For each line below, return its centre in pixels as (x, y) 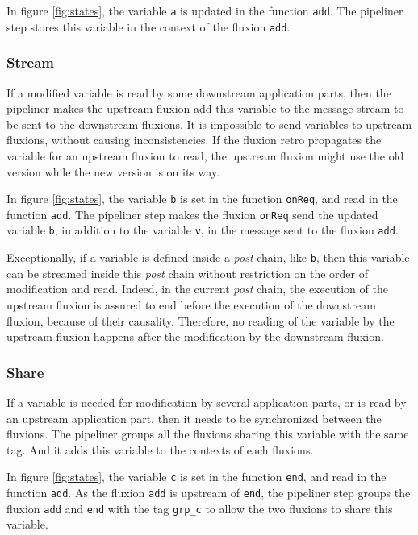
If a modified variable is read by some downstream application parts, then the (199, 92)
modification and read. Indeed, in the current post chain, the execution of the (197, 289)
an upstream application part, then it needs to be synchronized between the (194, 418)
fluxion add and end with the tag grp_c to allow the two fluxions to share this (200, 508)
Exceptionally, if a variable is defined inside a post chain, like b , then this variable (208, 257)
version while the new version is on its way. (113, 171)
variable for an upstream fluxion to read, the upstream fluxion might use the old (205, 155)
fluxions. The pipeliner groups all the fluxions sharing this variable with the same (208, 434)
